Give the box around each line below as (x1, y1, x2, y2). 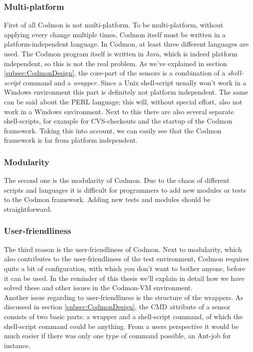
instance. (4, 340, 30, 350)
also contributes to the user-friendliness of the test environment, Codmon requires (4, 253, 249, 264)
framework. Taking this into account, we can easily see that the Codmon (4, 125, 222, 135)
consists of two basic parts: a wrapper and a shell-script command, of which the (4, 311, 243, 321)
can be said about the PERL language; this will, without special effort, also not (4, 96, 243, 106)
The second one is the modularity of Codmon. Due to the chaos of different (4, 175, 230, 185)
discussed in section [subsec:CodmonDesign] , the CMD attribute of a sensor (4, 302, 230, 312)
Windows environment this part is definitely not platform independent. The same (4, 87, 248, 97)
